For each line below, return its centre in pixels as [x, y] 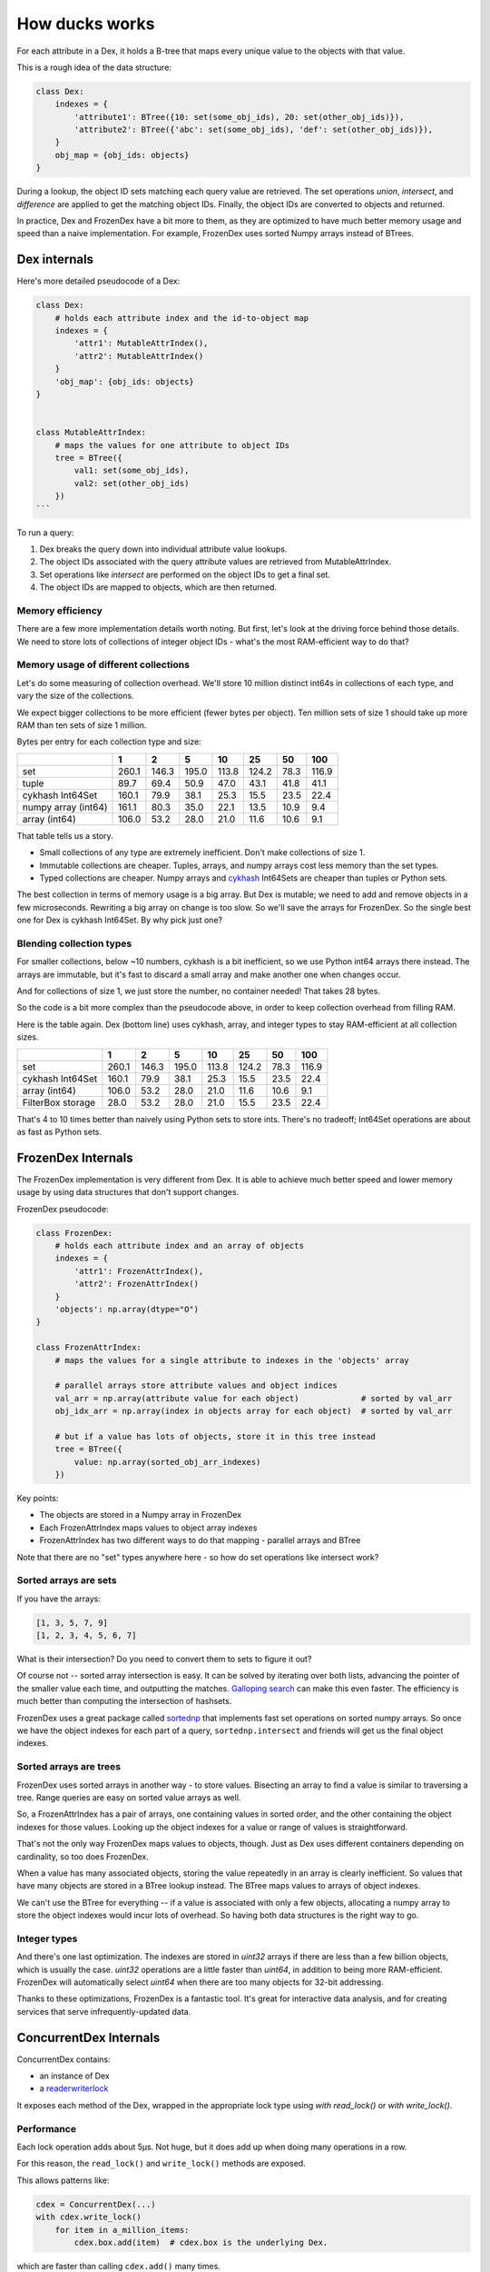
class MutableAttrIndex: [91, 433]
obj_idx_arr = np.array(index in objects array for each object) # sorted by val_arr [254, 1411]
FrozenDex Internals [75, 1157]
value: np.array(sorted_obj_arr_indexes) [167, 1462]
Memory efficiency [60, 611]
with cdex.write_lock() [89, 2217]
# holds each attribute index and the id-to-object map [182, 318]
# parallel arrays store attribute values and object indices [196, 1385]
